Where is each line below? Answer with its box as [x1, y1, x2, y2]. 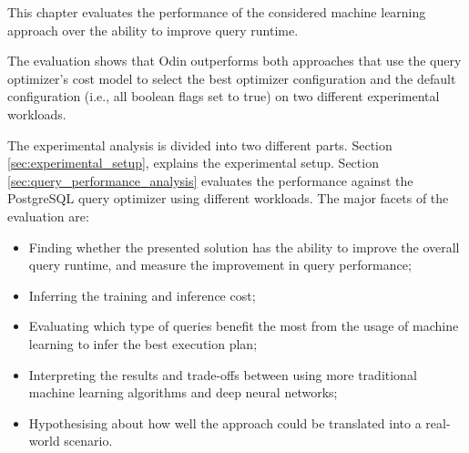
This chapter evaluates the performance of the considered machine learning [7, 3, 426, 21]
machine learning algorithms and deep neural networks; [28, 383, 338, 402]
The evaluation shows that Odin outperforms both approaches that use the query [7, 51, 462, 70]
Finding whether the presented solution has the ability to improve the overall [28, 237, 460, 256]
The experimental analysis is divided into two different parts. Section [7, 135, 393, 154]
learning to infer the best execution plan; [28, 334, 258, 353]
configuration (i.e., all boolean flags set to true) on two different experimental [7, 87, 440, 106]
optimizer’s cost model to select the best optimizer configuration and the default [7, 68, 456, 88]
